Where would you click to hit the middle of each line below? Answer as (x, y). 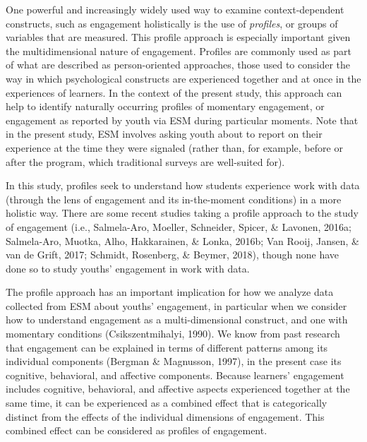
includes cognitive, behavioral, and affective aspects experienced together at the (178, 389)
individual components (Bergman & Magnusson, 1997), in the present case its (174, 361)
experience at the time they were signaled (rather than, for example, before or (174, 147)
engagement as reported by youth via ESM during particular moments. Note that (182, 120)
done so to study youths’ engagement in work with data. (128, 268)
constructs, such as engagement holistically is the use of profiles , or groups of (172, 23)
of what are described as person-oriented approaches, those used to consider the (178, 65)
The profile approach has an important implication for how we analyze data (170, 292)
